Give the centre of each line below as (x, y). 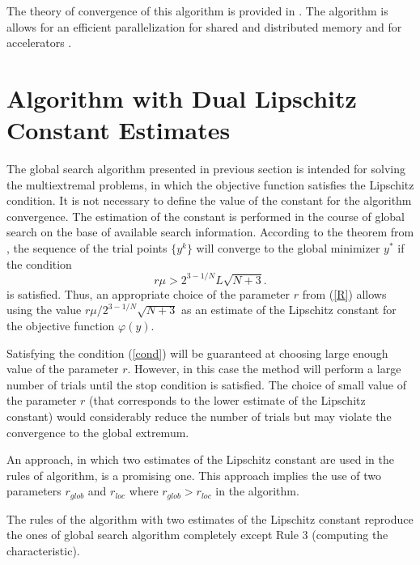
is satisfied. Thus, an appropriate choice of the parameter (148, 293)
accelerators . (39, 42)
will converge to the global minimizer (288, 248)
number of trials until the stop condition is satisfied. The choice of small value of (207, 384)
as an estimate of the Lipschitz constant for (288, 310)
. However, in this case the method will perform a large (264, 369)
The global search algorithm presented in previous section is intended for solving (206, 169)
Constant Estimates (119, 130)
